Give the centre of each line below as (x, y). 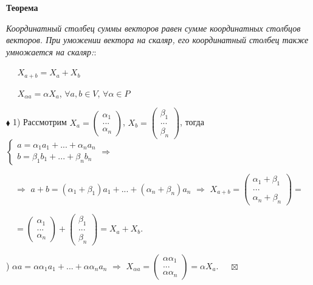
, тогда (192, 122)
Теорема (22, 7)
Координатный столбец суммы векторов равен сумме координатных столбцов (153, 28)
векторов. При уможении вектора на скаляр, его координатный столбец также (157, 40)
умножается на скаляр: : (51, 51)
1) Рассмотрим (40, 122)
